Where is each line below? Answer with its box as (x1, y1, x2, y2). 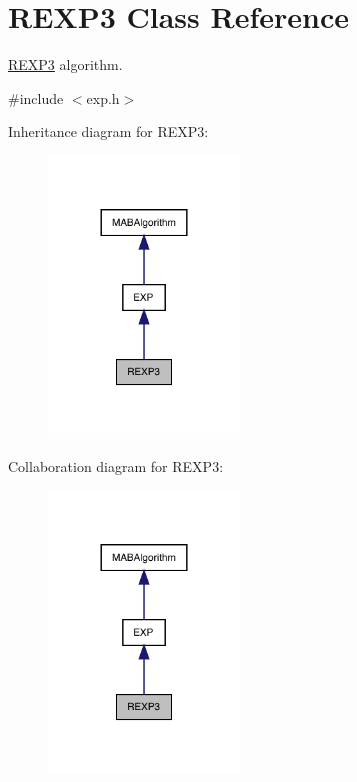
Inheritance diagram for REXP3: (8, 121, 209, 142)
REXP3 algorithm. (8, 54, 123, 75)
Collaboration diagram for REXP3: (8, 456, 224, 477)
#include (8, 87, 64, 108)
